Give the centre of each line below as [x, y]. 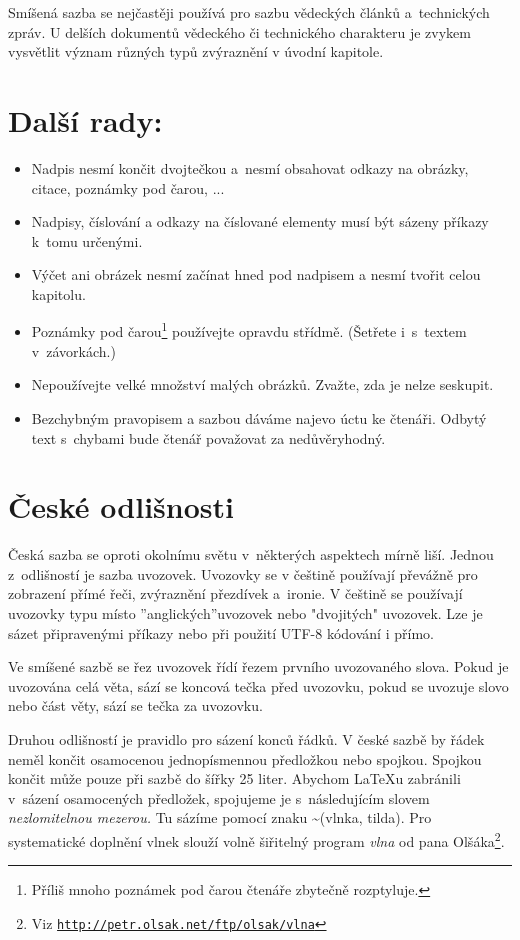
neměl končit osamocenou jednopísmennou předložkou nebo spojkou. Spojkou [245, 758]
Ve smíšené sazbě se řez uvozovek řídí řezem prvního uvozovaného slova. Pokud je [258, 666]
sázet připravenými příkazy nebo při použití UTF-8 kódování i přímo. [221, 632]
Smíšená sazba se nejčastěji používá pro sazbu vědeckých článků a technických [249, 12]
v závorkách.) [73, 350]
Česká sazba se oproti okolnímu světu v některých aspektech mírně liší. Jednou [251, 554]
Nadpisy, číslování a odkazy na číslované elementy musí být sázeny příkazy [260, 221]
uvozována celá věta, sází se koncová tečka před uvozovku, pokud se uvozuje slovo [258, 685]
